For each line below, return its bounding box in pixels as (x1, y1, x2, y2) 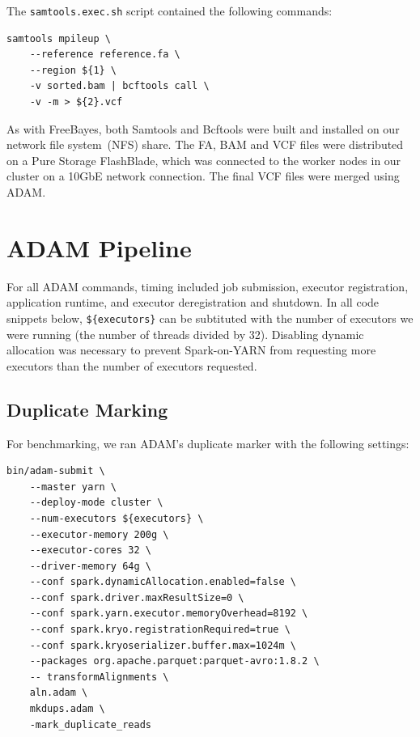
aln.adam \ (29, 687, 88, 699)
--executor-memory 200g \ (29, 528, 169, 540)
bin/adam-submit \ (6, 465, 105, 477)
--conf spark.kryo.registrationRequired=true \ (29, 624, 291, 636)
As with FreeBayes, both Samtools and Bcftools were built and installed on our (6, 120, 400, 137)
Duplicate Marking (6, 396, 168, 421)
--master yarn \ (29, 481, 117, 493)
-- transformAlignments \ (29, 671, 169, 683)
